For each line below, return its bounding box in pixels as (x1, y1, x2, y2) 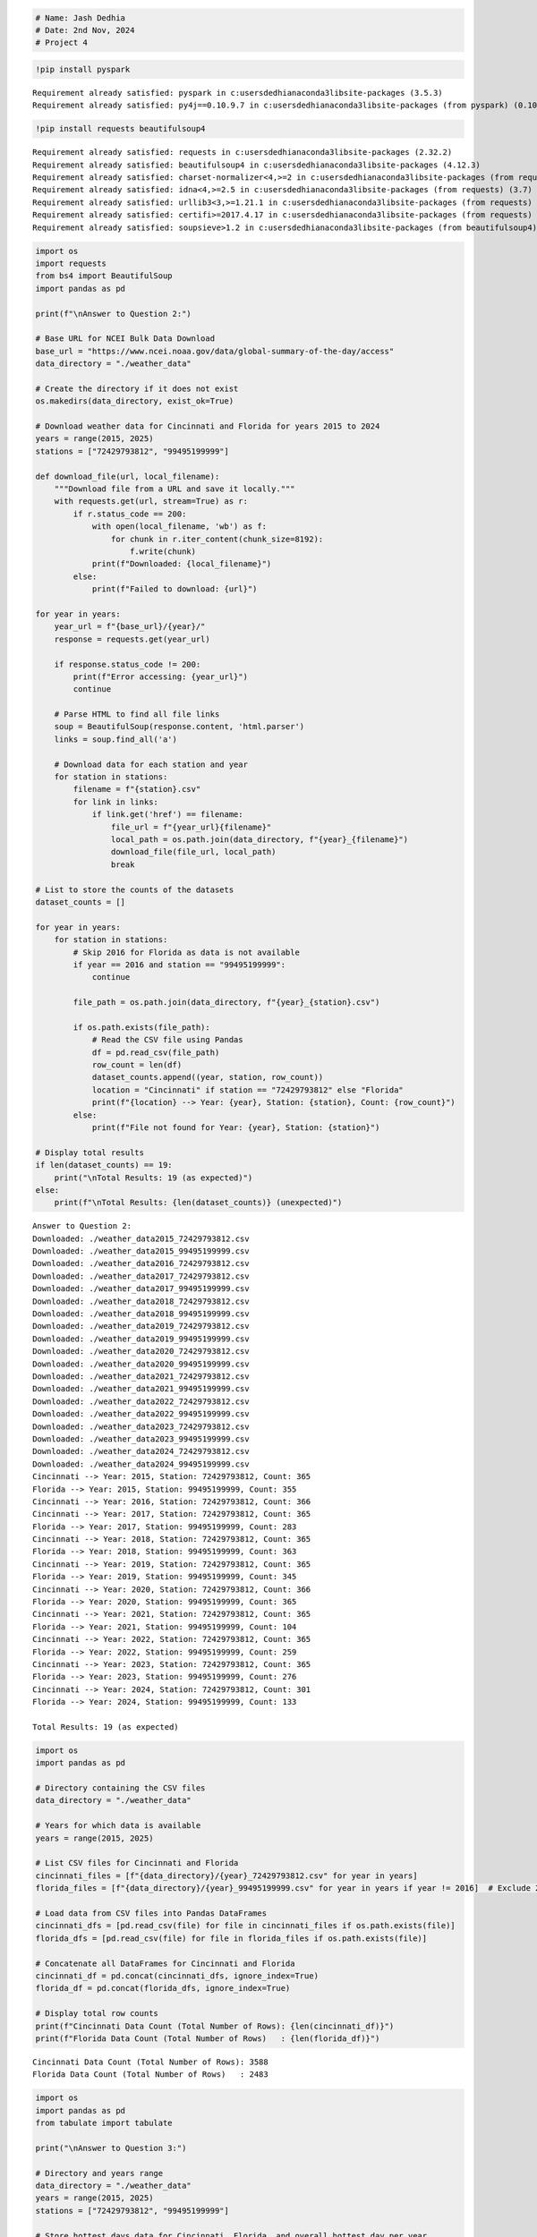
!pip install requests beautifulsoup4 (35, 123, 206, 134)
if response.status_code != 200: (54, 659, 201, 669)
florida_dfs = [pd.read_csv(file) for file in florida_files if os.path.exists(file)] (35, 1933, 428, 1944)
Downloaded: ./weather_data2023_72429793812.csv (32, 1421, 250, 1432)
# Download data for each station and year (54, 759, 248, 770)
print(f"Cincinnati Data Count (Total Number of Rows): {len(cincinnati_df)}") (35, 2020, 395, 2031)
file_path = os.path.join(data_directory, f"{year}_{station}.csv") (72, 998, 380, 1008)
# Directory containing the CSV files (35, 1783, 206, 1793)
